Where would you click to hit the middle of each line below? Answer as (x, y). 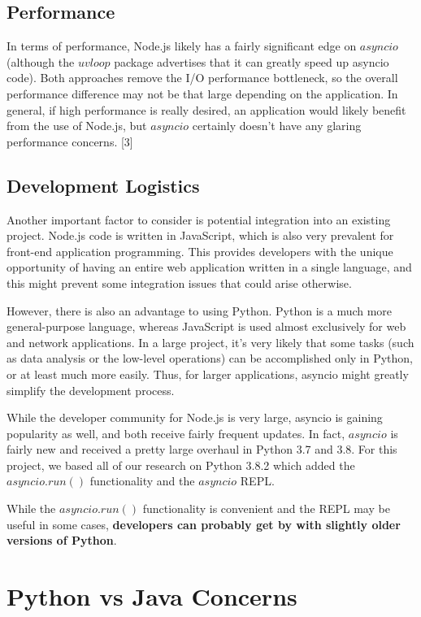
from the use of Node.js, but (77, 126)
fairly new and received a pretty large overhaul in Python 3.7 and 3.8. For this (202, 449)
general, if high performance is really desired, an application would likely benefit (206, 109)
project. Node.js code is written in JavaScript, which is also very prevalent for (200, 235)
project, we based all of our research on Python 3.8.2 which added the (181, 465)
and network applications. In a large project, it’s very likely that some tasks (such (210, 342)
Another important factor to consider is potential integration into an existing (199, 219)
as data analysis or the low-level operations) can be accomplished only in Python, (210, 358)
